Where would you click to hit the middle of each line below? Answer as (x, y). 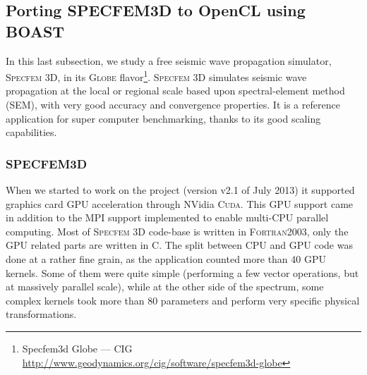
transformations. (41, 314)
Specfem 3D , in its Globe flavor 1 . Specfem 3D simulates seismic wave (156, 76)
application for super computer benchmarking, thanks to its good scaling (163, 118)
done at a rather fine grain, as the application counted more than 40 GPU (166, 259)
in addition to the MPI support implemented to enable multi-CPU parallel (167, 217)
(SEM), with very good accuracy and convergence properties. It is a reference (173, 105)
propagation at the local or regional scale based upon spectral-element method (175, 91)
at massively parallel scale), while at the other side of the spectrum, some (165, 287)
